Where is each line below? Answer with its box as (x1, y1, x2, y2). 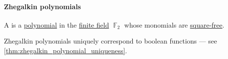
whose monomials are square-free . (124, 19, 225, 29)
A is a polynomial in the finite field (4, 19, 109, 29)
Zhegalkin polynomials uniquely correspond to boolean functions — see (4, 36, 217, 46)
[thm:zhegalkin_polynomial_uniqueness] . (4, 45, 127, 55)
